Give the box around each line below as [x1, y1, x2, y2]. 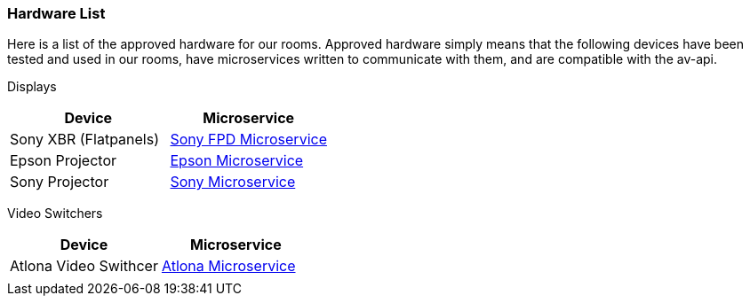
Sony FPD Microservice [170, 130, 327, 149]
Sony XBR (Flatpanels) [10, 130, 159, 149]
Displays [7, 79, 57, 95]
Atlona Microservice [161, 257, 296, 276]
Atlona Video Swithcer [10, 257, 158, 276]
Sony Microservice [170, 173, 296, 191]
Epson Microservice [170, 151, 304, 170]
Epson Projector [10, 151, 117, 170]
